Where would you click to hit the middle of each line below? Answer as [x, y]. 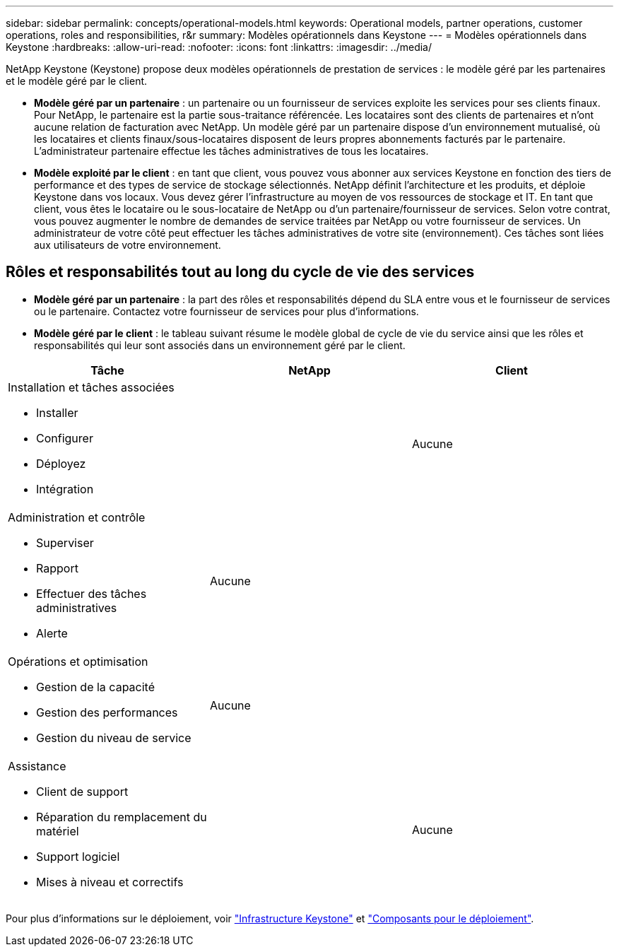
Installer [57, 412]
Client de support [82, 791]
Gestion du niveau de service [114, 737]
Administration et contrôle [77, 517]
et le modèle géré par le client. [77, 81]
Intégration [65, 489]
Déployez [61, 463]
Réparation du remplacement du [122, 817]
